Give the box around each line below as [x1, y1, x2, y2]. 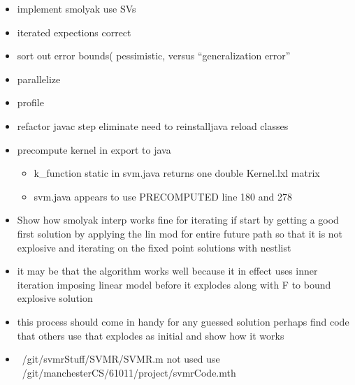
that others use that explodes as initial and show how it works [17, 328, 284, 342]
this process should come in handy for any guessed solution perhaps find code [17, 314, 349, 328]
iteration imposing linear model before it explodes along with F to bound [17, 277, 331, 291]
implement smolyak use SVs [17, 1, 136, 15]
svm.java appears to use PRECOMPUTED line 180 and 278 [34, 189, 292, 203]
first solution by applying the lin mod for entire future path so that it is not [17, 226, 343, 240]
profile [17, 95, 44, 110]
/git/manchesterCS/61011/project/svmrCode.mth [22, 365, 236, 379]
